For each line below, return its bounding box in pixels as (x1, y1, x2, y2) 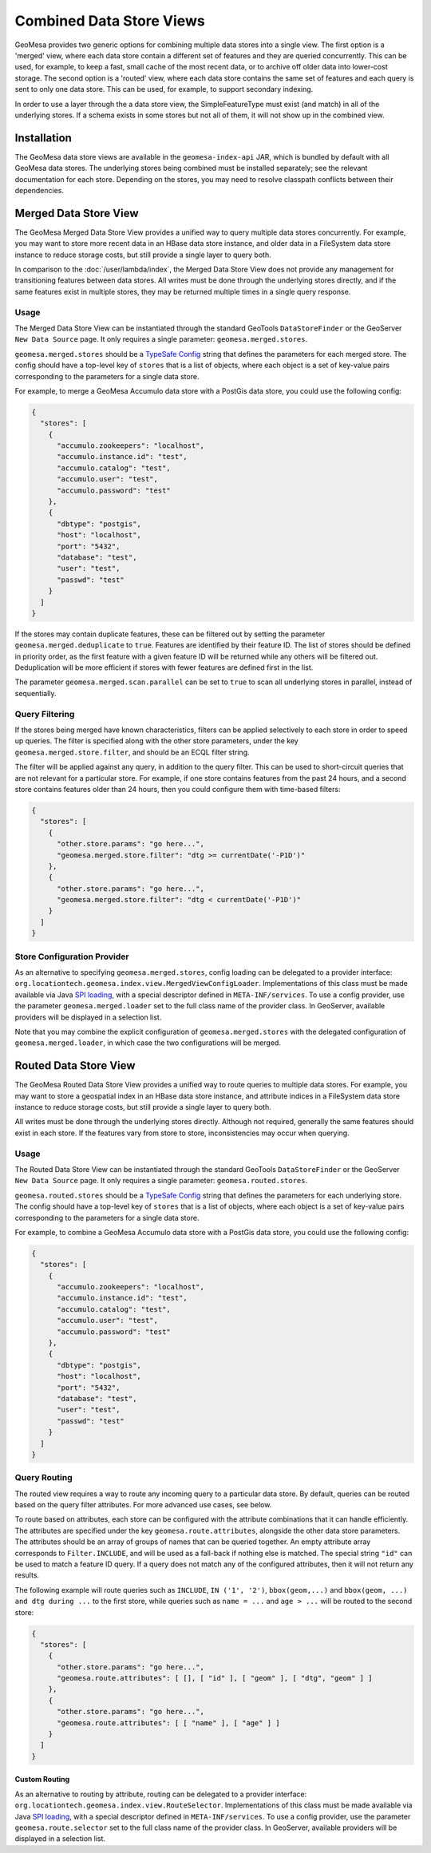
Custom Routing (14, 1775, 70, 1784)
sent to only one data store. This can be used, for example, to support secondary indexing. (14, 85, 314, 94)
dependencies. (14, 185, 64, 195)
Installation (14, 131, 72, 145)
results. (14, 1570, 40, 1580)
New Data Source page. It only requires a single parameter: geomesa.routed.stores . (14, 1176, 308, 1186)
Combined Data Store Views (14, 12, 205, 30)
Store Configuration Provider (14, 951, 129, 962)
